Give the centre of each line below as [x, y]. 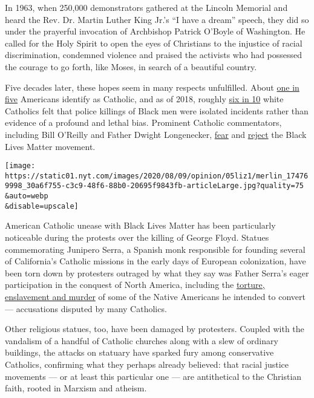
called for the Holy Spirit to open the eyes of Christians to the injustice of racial [154, 43]
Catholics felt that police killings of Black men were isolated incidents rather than [157, 110]
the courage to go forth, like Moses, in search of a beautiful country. [131, 66]
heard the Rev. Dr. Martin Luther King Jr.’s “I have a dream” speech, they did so [157, 19]
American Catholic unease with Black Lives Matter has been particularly [140, 225]
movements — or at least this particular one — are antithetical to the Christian [153, 376]
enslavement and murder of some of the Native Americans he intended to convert [155, 296]
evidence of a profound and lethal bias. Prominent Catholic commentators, [143, 122]
